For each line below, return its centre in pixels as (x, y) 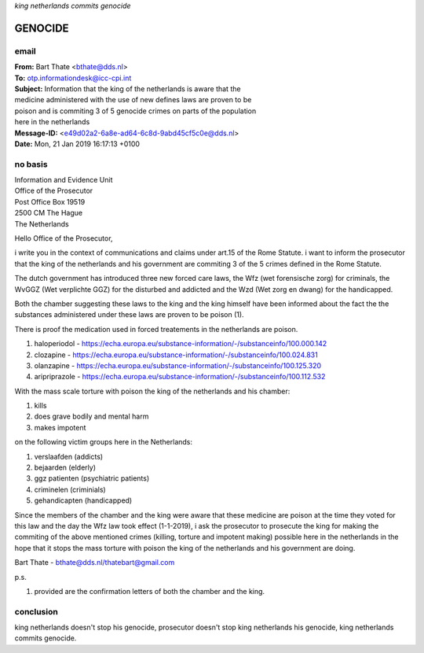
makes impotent (60, 427)
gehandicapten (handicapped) (83, 500)
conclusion (36, 611)
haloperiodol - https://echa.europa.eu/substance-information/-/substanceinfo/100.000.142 (181, 344)
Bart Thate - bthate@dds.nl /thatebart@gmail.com (95, 563)
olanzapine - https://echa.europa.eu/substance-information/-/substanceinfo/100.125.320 (178, 365)
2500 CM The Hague (48, 213)
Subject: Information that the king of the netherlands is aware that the (128, 89)
